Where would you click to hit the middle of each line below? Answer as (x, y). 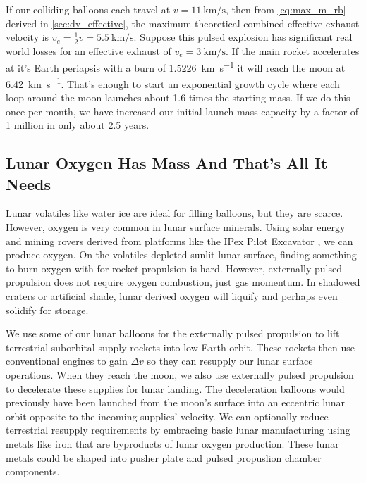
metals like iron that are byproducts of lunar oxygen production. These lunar (172, 443)
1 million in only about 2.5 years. (78, 125)
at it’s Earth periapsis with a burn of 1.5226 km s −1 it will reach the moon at (176, 66)
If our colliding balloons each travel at (88, 9)
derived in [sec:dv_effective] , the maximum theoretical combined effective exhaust (183, 23)
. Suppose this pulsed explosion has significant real (243, 37)
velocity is (28, 37)
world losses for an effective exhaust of (89, 51)
